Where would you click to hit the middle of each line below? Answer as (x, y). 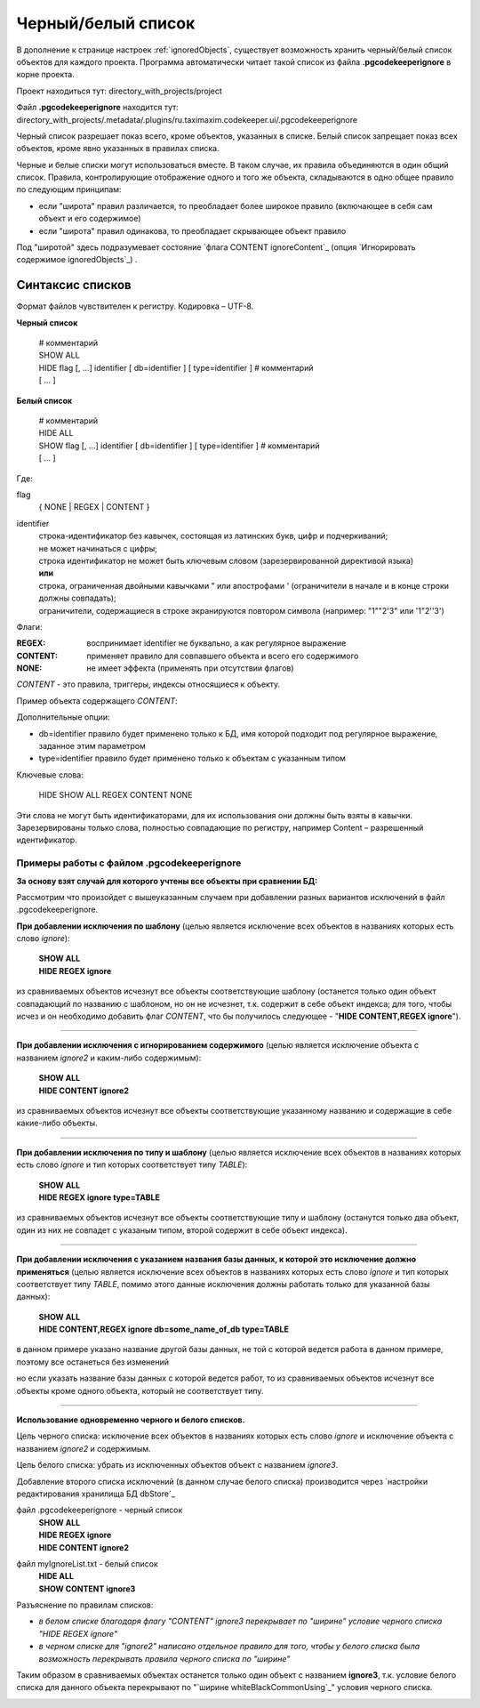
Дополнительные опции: (63, 717)
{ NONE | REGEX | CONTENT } (94, 507)
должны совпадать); (77, 598)
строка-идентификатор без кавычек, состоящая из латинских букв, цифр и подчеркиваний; (213, 536)
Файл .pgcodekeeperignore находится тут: (98, 108)
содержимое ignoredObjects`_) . (77, 260)
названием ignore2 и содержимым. (84, 1448)
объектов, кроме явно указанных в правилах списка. (118, 149)
